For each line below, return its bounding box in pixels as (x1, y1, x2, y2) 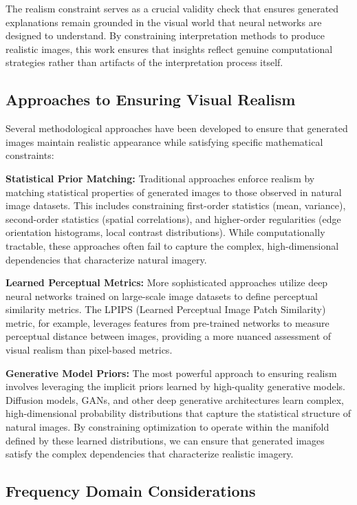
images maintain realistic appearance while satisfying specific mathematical (6, 134, 323, 149)
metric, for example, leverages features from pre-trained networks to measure (6, 315, 329, 330)
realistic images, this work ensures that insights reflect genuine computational (6, 41, 333, 56)
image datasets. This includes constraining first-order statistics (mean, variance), (6, 198, 346, 213)
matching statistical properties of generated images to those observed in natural (6, 184, 342, 199)
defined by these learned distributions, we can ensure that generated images (6, 433, 325, 447)
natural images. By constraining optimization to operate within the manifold (6, 420, 329, 434)
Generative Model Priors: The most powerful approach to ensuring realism (6, 365, 337, 380)
